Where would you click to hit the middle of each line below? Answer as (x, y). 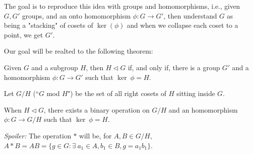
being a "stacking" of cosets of (49, 25)
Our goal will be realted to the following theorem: (79, 51)
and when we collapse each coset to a (183, 25)
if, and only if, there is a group (174, 67)
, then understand (190, 15)
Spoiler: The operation (38, 135)
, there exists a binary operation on (97, 109)
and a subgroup (55, 67)
